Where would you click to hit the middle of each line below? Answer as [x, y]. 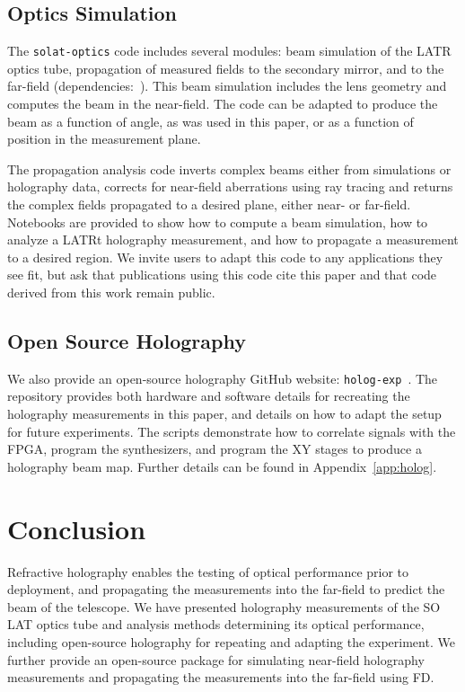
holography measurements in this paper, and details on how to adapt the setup [224, 414]
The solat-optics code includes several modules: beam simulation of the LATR [229, 51]
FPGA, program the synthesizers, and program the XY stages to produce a [215, 449]
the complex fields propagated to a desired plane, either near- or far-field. [209, 204]
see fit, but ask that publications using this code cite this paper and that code [222, 275]
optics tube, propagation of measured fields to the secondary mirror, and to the [226, 68]
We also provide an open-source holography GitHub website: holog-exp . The [223, 378]
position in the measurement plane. [104, 139]
